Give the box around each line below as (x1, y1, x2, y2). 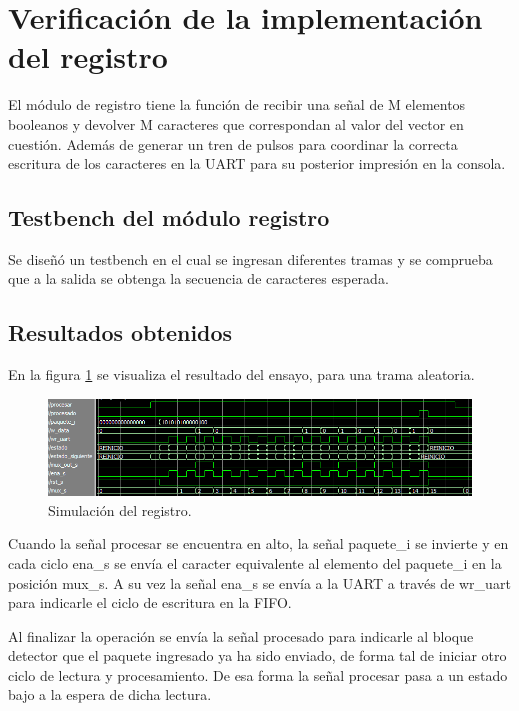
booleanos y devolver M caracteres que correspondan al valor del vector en (8, 113, 464, 134)
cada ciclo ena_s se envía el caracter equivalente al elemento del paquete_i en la (8, 552, 502, 573)
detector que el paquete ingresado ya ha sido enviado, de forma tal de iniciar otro (8, 645, 507, 666)
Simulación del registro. (48, 499, 192, 520)
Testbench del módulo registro (8, 202, 330, 233)
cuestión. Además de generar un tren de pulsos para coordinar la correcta (8, 133, 458, 154)
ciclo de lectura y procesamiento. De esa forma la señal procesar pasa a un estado (8, 664, 508, 685)
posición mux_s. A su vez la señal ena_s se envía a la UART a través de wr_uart (8, 572, 511, 593)
